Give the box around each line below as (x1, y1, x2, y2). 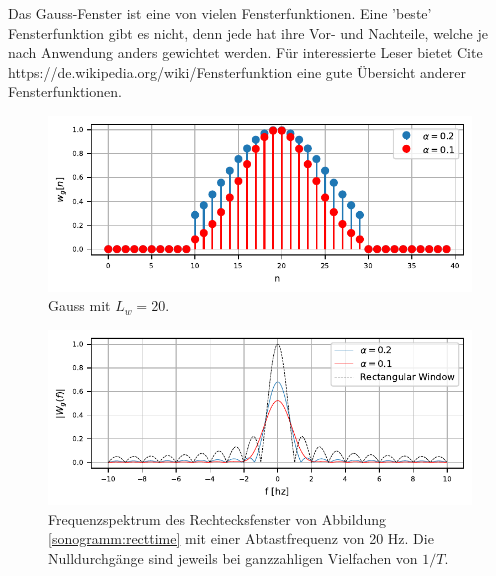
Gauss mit (48, 295, 111, 316)
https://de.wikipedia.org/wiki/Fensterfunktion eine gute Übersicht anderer (8, 61, 467, 82)
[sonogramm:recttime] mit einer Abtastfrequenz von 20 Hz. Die (48, 528, 434, 549)
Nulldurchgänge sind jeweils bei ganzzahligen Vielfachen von (48, 548, 418, 569)
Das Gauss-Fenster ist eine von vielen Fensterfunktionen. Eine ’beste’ (8, 3, 432, 23)
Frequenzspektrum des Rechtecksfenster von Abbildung (48, 508, 386, 529)
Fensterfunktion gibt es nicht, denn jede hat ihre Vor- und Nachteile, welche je (8, 22, 488, 43)
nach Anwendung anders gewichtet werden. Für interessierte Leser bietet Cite (8, 42, 483, 63)
